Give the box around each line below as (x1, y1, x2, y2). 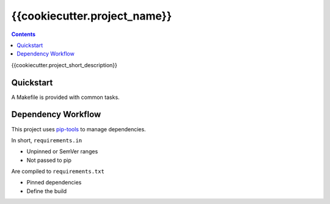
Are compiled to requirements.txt (11, 168, 105, 175)
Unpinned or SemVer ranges (26, 148, 98, 155)
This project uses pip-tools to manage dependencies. (11, 125, 146, 133)
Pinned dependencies (26, 179, 82, 186)
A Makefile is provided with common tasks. (11, 93, 120, 101)
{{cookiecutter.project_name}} (11, 9, 172, 23)
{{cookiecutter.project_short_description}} (11, 61, 117, 68)
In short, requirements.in (11, 136, 82, 144)
